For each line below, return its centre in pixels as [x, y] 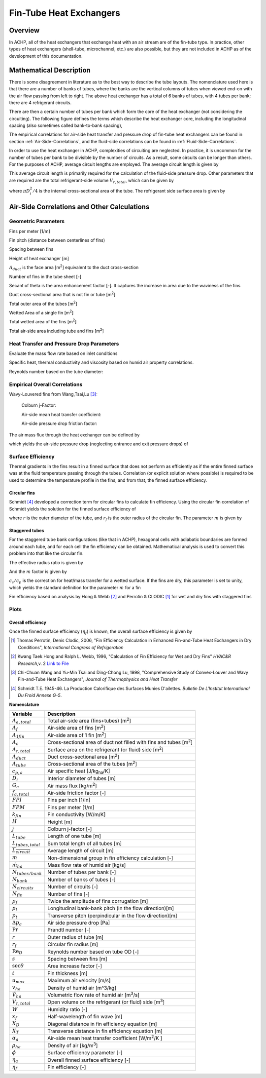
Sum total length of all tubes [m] [85, 843]
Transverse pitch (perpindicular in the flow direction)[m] [112, 916]
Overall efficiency [28, 622]
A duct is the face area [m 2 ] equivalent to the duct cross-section [74, 268]
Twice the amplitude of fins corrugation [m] [98, 901]
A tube [19, 764]
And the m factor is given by [38, 571]
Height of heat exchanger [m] [39, 258]
